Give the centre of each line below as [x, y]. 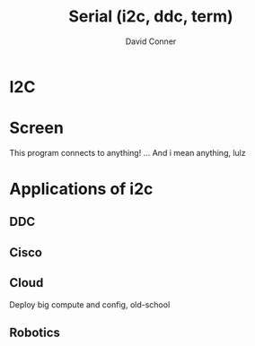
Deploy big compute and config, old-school [90, 304]
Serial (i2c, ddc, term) [151, 17]
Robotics [35, 333]
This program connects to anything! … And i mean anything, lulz [127, 152]
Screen [37, 128]
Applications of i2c [81, 189]
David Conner [151, 41]
